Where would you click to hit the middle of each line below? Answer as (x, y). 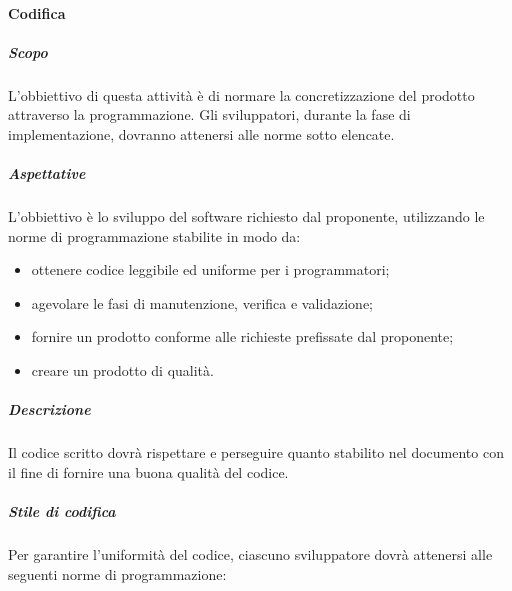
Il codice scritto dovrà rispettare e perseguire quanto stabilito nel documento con (256, 452)
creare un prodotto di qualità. (122, 370)
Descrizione (49, 409)
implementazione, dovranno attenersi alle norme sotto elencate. (201, 133)
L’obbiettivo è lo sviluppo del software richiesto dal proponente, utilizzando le (246, 216)
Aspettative (47, 173)
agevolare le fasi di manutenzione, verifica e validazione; (202, 302)
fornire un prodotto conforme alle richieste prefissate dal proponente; (242, 336)
